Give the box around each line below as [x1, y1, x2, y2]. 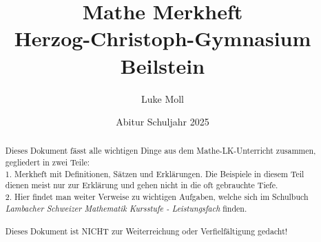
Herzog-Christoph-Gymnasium [14, 24, 311, 52]
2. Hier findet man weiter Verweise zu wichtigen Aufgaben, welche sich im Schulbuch [5, 191, 309, 203]
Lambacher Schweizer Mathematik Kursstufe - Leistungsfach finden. [5, 202, 247, 214]
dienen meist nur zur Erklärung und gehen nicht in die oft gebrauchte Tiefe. [5, 179, 278, 191]
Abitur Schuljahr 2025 [116, 114, 209, 129]
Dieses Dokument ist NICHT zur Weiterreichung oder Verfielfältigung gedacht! [5, 225, 288, 237]
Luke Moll [141, 91, 185, 105]
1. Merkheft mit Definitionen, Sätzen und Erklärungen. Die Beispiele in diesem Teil [5, 168, 304, 179]
